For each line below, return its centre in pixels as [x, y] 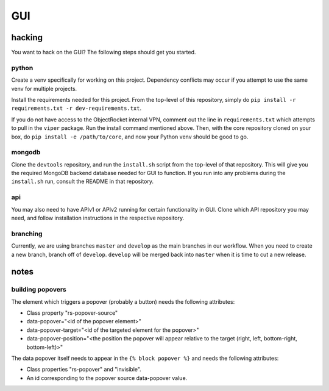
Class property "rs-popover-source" [72, 313]
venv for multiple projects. [44, 88]
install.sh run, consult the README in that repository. [83, 181]
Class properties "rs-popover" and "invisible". [84, 370]
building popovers [39, 290]
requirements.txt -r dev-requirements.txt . [76, 108]
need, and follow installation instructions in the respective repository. [98, 218]
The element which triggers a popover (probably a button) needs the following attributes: [123, 301]
